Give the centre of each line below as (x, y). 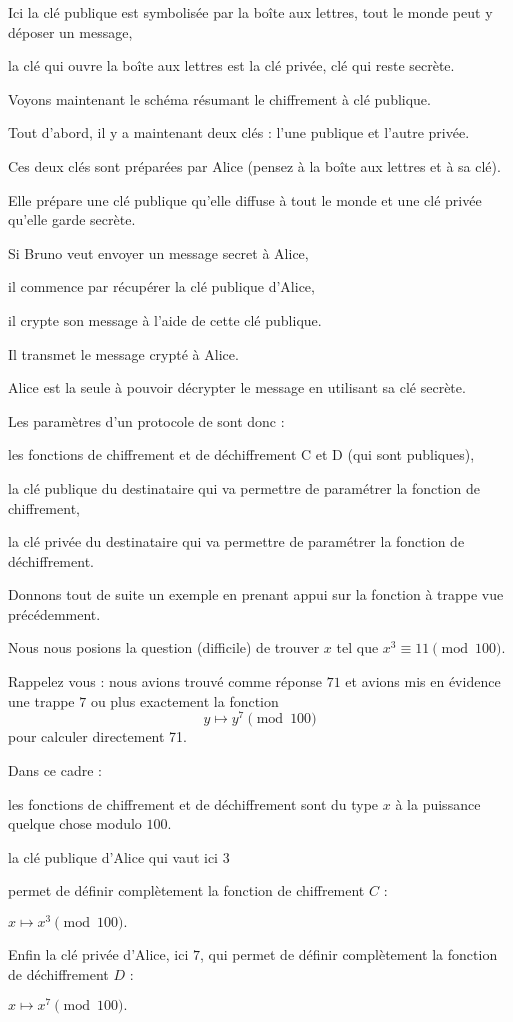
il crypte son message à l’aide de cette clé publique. (165, 319)
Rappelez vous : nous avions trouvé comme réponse (165, 681)
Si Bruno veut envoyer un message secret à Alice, (158, 252)
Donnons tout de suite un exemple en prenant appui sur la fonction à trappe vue (256, 594)
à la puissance (438, 803)
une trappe (41, 700)
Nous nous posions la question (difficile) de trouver (164, 647)
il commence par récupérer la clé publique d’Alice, (161, 286)
